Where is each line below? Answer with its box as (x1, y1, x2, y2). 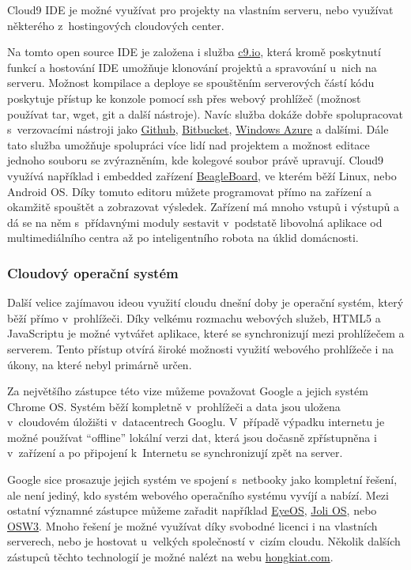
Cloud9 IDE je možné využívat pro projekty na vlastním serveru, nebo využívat (7, 2, 394, 17)
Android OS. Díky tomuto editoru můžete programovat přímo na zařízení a (7, 183, 371, 199)
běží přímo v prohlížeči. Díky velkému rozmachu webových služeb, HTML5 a (7, 309, 381, 326)
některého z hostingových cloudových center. (7, 17, 224, 33)
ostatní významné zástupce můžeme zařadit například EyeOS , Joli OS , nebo (7, 502, 377, 519)
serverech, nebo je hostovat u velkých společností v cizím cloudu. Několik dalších (7, 533, 401, 549)
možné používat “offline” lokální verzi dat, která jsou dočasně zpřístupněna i (7, 428, 377, 445)
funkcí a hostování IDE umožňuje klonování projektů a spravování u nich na (7, 59, 377, 75)
